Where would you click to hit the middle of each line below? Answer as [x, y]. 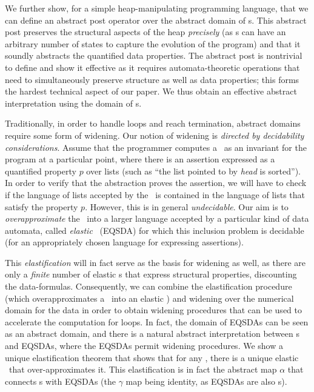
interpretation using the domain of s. [73, 103]
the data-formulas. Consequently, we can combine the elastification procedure [149, 286]
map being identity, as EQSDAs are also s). [206, 381]
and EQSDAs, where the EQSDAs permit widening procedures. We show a [144, 346]
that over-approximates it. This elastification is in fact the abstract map [143, 369]
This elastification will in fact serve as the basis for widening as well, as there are [155, 262]
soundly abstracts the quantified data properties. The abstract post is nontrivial [154, 55]
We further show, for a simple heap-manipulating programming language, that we [157, 8]
